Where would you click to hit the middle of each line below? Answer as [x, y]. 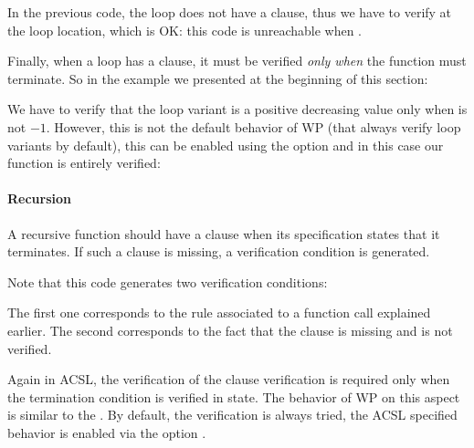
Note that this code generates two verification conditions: [168, 281]
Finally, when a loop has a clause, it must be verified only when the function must [237, 61]
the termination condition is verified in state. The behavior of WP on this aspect [234, 396]
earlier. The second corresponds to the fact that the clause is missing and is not [230, 330]
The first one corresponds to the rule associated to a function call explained [219, 313]
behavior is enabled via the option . [107, 432]
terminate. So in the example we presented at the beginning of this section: [218, 78]
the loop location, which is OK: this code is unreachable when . [184, 30]
